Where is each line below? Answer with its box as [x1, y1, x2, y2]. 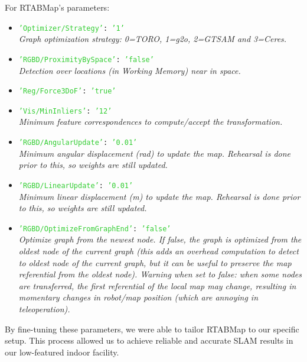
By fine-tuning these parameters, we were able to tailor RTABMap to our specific [5, 322, 299, 335]
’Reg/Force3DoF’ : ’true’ [18, 87, 116, 96]
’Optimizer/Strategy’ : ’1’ [18, 24, 125, 33]
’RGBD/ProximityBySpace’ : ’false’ [18, 55, 154, 64]
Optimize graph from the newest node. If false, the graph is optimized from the [18, 233, 302, 245]
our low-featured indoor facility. [5, 345, 119, 358]
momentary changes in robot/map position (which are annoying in [18, 291, 259, 303]
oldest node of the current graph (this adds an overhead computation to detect [18, 244, 299, 257]
